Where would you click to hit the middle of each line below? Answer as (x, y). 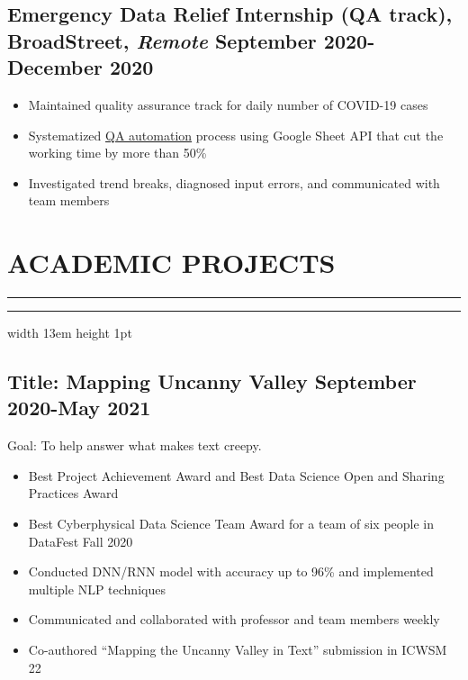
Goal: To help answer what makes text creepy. (135, 445)
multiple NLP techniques (97, 589)
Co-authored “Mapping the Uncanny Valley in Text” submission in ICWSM (238, 650)
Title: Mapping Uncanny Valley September (212, 381)
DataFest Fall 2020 (81, 541)
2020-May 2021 (79, 408)
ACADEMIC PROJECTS (171, 263)
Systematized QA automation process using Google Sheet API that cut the (236, 135)
